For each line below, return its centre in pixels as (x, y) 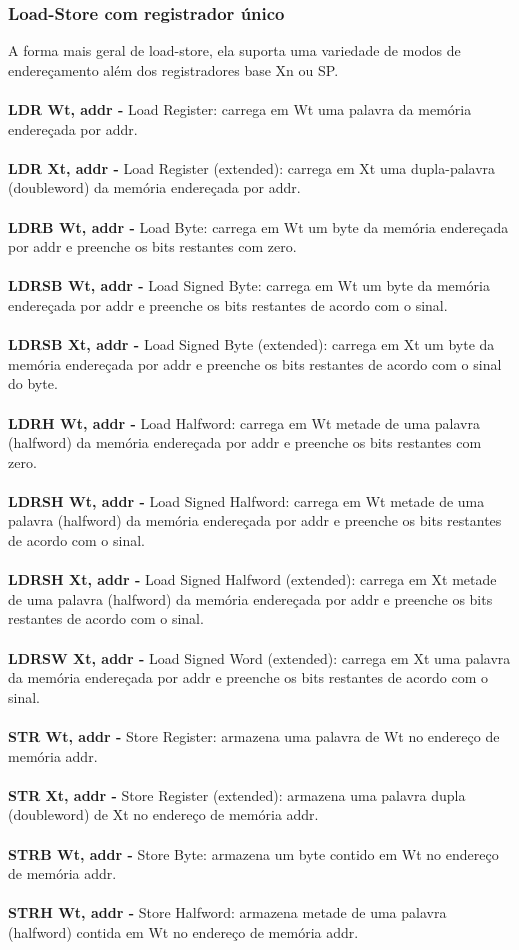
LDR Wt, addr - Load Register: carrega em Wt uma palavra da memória (240, 109)
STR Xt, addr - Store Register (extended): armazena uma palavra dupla (237, 794)
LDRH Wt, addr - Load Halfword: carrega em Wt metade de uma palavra (244, 422)
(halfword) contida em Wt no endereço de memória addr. (183, 931)
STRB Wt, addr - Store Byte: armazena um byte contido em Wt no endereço (253, 853)
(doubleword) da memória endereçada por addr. (154, 187)
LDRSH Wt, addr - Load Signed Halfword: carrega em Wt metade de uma (246, 500)
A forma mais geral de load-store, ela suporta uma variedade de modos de (234, 50)
